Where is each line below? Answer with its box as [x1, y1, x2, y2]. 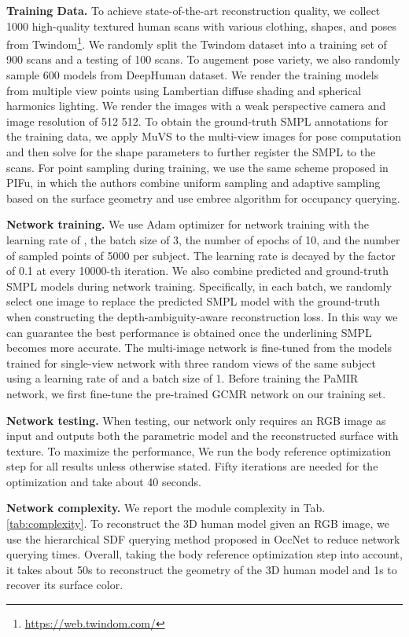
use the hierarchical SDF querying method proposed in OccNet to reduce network [6, 530, 400, 547]
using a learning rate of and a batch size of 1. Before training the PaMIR [6, 370, 359, 386]
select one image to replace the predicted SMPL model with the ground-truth [6, 293, 381, 309]
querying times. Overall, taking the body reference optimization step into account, [6, 546, 403, 562]
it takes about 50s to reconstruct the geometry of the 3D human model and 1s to [6, 561, 397, 577]
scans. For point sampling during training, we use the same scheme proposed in [6, 159, 389, 175]
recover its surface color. [6, 577, 123, 593]
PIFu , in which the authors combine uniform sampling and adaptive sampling [6, 174, 381, 191]
